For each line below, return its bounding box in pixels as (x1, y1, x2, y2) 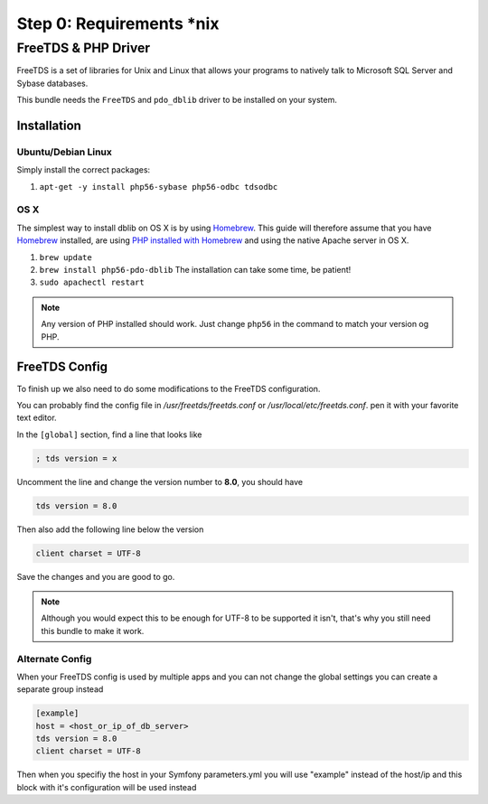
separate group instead (16, 684, 104, 695)
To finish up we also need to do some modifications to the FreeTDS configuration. (16, 383, 321, 394)
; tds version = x (35, 453, 117, 463)
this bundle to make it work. (41, 625, 145, 636)
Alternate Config (16, 652, 92, 665)
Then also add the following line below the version (16, 524, 204, 535)
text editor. (16, 412, 58, 424)
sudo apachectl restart (39, 277, 145, 288)
